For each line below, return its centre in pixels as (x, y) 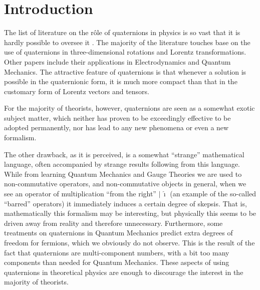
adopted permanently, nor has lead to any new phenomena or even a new (116, 127)
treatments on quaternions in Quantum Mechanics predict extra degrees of (118, 233)
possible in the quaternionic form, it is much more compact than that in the (121, 81)
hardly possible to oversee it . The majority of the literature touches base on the (127, 42)
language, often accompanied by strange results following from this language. (122, 164)
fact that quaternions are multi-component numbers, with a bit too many (117, 252)
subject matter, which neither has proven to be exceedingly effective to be (117, 117)
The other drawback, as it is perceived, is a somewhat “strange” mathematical (124, 154)
